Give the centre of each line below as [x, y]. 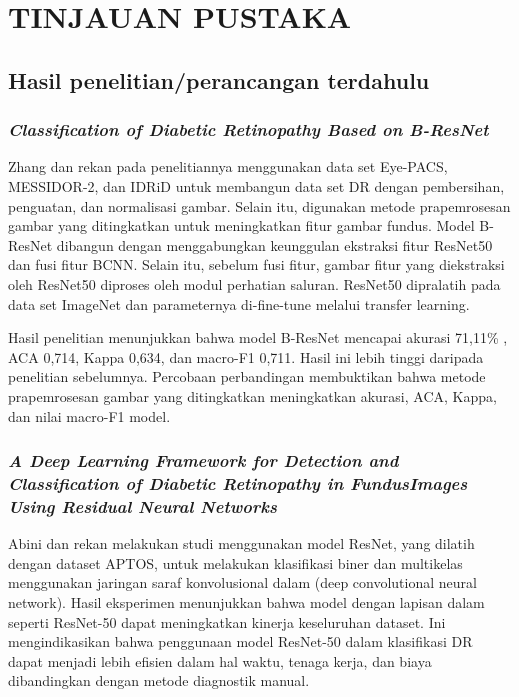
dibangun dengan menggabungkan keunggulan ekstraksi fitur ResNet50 [274, 244]
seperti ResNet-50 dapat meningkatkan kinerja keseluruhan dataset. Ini [227, 621]
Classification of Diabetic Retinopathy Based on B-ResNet [248, 129]
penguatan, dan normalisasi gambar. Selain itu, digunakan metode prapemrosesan [259, 205]
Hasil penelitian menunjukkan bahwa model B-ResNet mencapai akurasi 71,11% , [258, 337]
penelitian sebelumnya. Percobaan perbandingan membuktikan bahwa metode [247, 376]
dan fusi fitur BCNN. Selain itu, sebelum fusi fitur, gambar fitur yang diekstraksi [256, 264]
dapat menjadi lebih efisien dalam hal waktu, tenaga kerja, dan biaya [220, 660]
